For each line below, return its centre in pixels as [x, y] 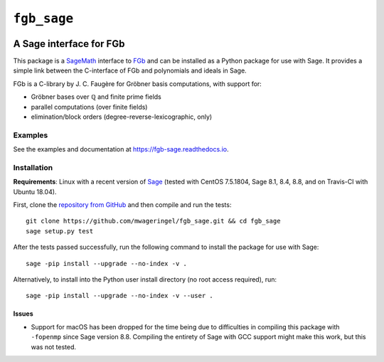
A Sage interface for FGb [69, 44]
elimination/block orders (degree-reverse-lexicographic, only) [122, 117]
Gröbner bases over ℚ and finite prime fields [96, 97]
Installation [33, 167]
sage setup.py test [60, 231]
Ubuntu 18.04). [35, 191]
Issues [23, 314]
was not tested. [54, 347]
